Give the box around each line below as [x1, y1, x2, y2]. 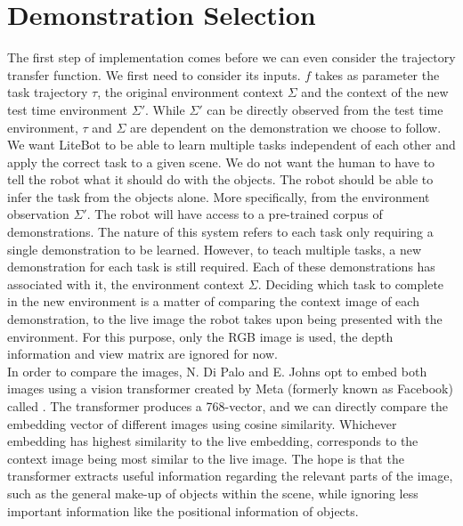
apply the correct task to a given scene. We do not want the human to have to [7, 152, 435, 171]
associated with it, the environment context [7, 274, 245, 293]
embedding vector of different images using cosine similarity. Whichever [7, 414, 397, 433]
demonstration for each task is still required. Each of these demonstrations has [7, 257, 435, 276]
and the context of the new [301, 83, 449, 101]
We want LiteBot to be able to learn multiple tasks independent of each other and [7, 135, 456, 154]
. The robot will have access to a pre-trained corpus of [86, 205, 383, 223]
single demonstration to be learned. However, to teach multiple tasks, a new [7, 239, 422, 258]
